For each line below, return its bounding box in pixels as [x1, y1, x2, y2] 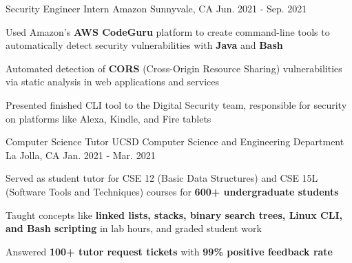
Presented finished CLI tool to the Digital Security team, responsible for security [6, 97, 347, 112]
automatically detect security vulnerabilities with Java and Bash [6, 38, 283, 52]
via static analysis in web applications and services [6, 74, 220, 89]
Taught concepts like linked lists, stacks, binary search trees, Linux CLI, [6, 207, 342, 222]
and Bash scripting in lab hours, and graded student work [6, 221, 262, 235]
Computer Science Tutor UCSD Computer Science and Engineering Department [6, 134, 344, 149]
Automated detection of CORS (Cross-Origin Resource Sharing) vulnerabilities [6, 61, 342, 75]
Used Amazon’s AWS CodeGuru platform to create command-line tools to [6, 24, 330, 39]
